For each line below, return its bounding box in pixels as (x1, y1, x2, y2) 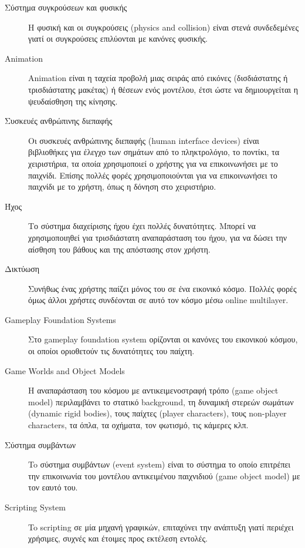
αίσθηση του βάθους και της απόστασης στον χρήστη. (28, 243, 211, 255)
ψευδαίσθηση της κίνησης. (28, 95, 118, 107)
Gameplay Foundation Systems (5, 313, 116, 325)
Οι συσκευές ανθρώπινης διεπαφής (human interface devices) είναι (28, 134, 259, 146)
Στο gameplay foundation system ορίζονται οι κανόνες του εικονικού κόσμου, (28, 333, 298, 345)
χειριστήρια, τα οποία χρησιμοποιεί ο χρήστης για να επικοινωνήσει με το (28, 157, 278, 169)
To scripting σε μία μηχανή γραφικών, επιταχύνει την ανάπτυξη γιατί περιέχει (28, 520, 294, 533)
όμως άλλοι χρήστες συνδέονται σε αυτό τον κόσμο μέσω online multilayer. (28, 294, 289, 306)
